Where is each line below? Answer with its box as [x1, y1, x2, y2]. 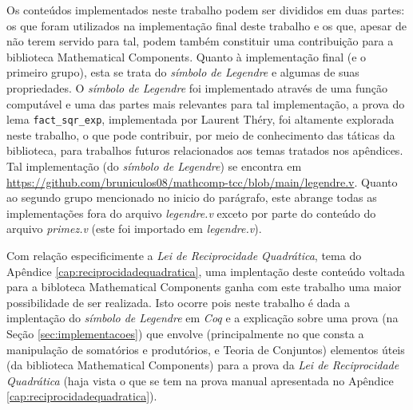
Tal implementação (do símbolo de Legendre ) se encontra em [6, 158, 302, 174]
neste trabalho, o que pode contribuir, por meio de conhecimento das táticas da [6, 126, 395, 143]
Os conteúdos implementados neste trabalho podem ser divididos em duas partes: [6, 2, 405, 18]
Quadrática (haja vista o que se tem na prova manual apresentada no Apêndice [6, 372, 394, 388]
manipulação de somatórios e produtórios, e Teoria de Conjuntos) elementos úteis [6, 341, 405, 357]
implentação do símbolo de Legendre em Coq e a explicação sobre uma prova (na [6, 309, 399, 326]
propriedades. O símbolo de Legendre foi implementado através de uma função [6, 79, 387, 96]
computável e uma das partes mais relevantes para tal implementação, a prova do [6, 95, 405, 112]
